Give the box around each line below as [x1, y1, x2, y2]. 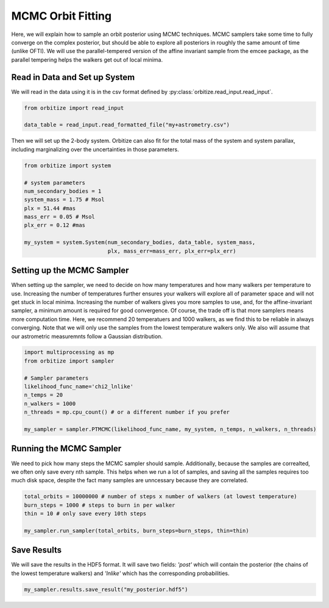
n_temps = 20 [24, 391, 63, 399]
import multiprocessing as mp [24, 349, 115, 356]
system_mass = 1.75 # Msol [24, 196, 105, 203]
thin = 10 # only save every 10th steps [24, 510, 146, 517]
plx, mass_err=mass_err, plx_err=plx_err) [107, 247, 236, 255]
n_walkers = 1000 [24, 400, 76, 407]
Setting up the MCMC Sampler [11, 266, 129, 276]
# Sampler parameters [24, 374, 89, 382]
